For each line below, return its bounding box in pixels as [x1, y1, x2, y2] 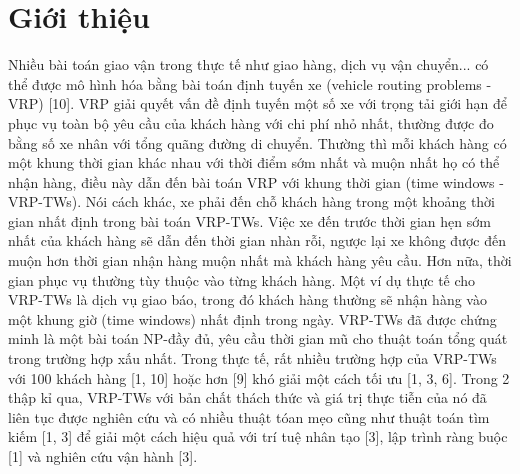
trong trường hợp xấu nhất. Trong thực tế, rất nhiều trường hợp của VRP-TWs [8, 348, 497, 369]
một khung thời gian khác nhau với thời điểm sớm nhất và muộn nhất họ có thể [8, 152, 500, 173]
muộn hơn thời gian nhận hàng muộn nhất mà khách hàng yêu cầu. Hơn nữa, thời [8, 250, 512, 271]
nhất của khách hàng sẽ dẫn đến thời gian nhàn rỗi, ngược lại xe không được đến [8, 230, 506, 251]
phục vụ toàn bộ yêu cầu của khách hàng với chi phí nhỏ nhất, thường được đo [8, 112, 494, 133]
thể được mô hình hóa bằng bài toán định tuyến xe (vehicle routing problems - [8, 73, 492, 94]
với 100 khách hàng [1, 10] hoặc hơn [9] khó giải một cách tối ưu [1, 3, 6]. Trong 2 [8, 367, 510, 388]
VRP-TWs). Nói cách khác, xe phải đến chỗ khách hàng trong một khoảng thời [8, 191, 496, 212]
